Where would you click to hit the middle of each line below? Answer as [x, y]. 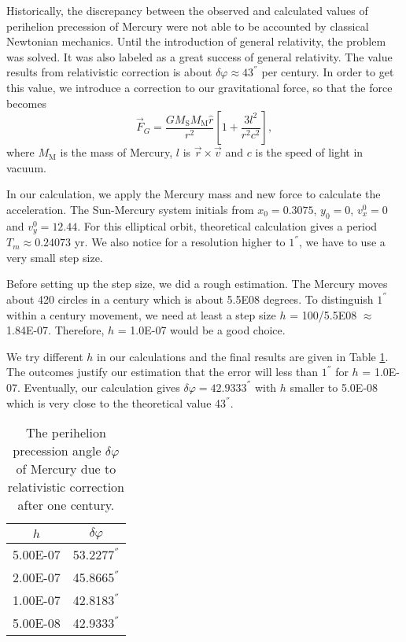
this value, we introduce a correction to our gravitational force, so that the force [199, 87]
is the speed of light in [309, 152]
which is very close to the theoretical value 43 [116, 402]
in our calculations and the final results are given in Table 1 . [243, 356]
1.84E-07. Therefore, [55, 330]
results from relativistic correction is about [109, 72]
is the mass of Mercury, [116, 152]
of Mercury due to [66, 469]
